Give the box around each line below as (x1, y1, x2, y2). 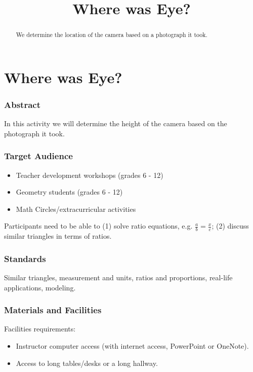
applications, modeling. (4, 282, 76, 292)
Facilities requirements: (4, 323, 76, 334)
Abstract (4, 98, 40, 110)
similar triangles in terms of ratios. (4, 231, 112, 241)
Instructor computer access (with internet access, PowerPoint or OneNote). (16, 341, 249, 351)
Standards (4, 252, 46, 265)
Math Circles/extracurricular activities (16, 203, 136, 214)
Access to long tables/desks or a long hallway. (16, 357, 158, 368)
